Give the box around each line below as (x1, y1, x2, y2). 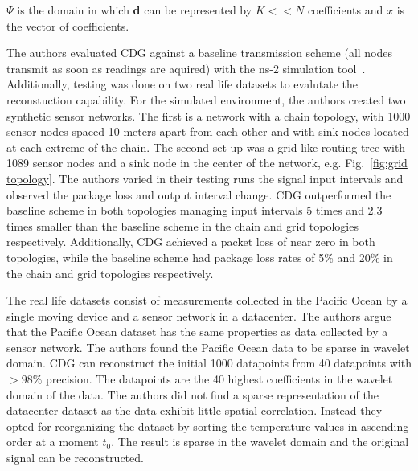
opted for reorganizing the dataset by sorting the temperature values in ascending (6, 417, 409, 434)
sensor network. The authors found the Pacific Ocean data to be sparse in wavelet (6, 338, 410, 355)
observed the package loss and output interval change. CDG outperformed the (6, 186, 391, 203)
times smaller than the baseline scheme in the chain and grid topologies (6, 217, 359, 234)
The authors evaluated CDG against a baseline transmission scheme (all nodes (6, 44, 393, 61)
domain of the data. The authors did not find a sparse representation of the (6, 386, 379, 403)
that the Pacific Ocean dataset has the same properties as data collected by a (6, 323, 388, 340)
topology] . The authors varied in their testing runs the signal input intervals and (6, 170, 404, 186)
